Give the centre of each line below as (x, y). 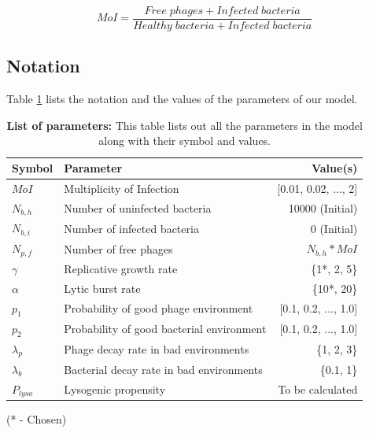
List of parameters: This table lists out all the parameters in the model (184, 125)
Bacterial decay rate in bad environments (163, 369)
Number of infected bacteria (131, 228)
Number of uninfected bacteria (138, 208)
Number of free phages (118, 248)
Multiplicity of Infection (122, 188)
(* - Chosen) (37, 419)
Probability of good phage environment (159, 308)
